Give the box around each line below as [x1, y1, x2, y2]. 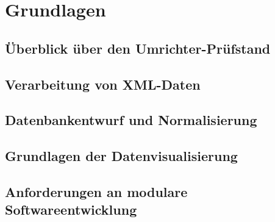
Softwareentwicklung [5, 200, 137, 219]
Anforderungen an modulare [5, 182, 188, 201]
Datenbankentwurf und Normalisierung [5, 110, 257, 129]
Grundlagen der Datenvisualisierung [5, 146, 238, 165]
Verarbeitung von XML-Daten [5, 74, 201, 93]
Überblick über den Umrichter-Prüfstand [5, 38, 271, 57]
